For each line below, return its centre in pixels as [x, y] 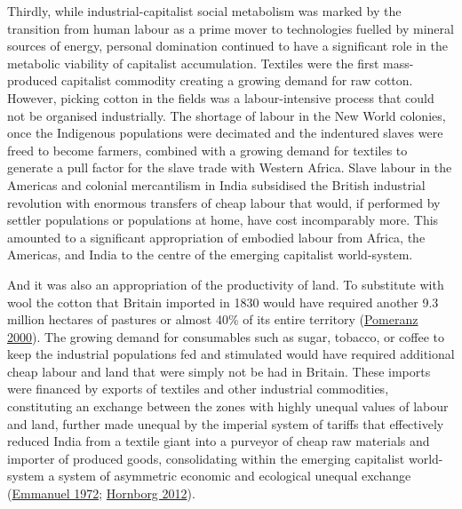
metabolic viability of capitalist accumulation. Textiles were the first [193, 63]
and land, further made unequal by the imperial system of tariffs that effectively [226, 423]
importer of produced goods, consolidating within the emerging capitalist [206, 458]
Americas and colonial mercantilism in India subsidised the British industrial [216, 184]
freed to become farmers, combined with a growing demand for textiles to [207, 150]
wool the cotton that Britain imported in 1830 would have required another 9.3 [223, 302]
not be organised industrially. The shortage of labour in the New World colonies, [227, 115]
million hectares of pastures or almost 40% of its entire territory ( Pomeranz [213, 319]
